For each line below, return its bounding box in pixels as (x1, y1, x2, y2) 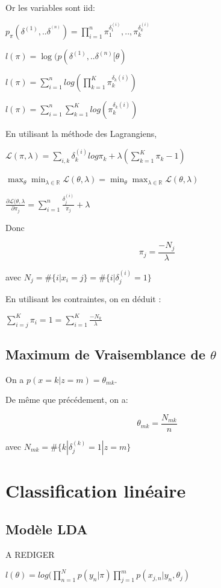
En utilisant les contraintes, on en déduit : (5, 292, 161, 305)
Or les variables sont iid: (5, 1, 95, 13)
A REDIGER (5, 548, 55, 560)
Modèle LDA (5, 519, 88, 538)
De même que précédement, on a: (5, 393, 128, 406)
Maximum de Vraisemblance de (5, 344, 205, 363)
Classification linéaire (5, 478, 186, 503)
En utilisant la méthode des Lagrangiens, (5, 127, 157, 139)
